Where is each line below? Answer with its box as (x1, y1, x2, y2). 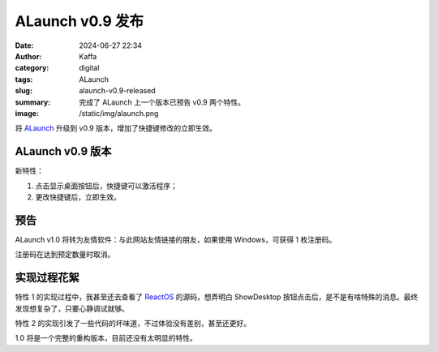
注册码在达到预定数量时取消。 (15, 250, 115, 260)
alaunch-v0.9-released (79, 86, 156, 96)
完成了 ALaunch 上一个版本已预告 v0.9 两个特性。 (79, 97, 245, 107)
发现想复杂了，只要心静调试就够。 (15, 303, 129, 313)
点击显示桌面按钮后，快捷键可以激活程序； (35, 181, 178, 191)
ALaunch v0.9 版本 (15, 144, 112, 158)
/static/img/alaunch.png (79, 108, 159, 118)
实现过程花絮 (15, 271, 79, 285)
